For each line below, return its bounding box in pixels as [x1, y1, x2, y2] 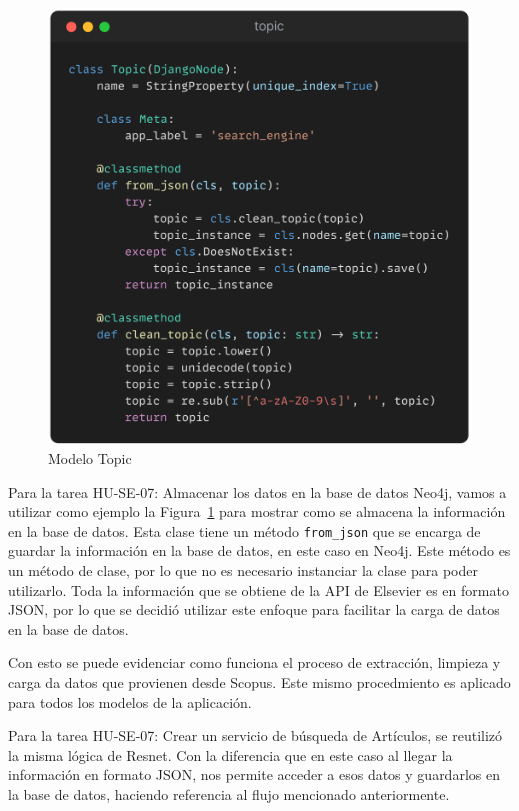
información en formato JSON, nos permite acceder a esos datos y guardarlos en [8, 764, 500, 785]
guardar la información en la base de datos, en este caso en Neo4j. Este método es [8, 540, 511, 561]
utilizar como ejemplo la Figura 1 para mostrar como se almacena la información [8, 501, 506, 522]
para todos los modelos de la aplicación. [8, 691, 252, 712]
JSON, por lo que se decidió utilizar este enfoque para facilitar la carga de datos [8, 599, 500, 620]
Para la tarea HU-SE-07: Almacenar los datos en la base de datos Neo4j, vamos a [8, 481, 507, 502]
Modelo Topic [48, 447, 132, 468]
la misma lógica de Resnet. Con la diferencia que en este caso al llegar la [8, 744, 453, 765]
